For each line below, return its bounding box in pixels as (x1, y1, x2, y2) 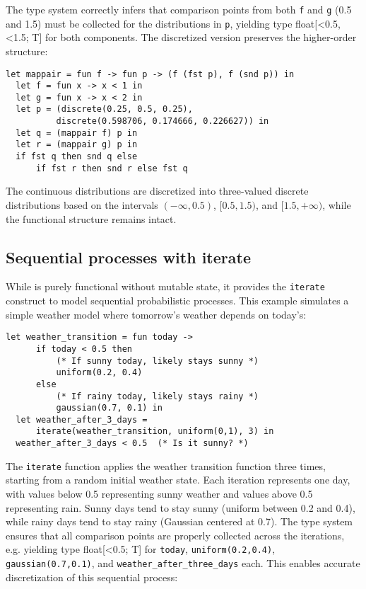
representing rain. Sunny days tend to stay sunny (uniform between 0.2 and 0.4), (6, 500, 355, 515)
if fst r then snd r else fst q (35, 163, 188, 173)
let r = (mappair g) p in (16, 139, 138, 150)
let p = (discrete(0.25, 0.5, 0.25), (16, 104, 193, 115)
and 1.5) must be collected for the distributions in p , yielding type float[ (6, 16, 318, 30)
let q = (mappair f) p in (16, 127, 138, 138)
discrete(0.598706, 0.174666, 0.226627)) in (56, 116, 269, 127)
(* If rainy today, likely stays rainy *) (56, 391, 259, 401)
